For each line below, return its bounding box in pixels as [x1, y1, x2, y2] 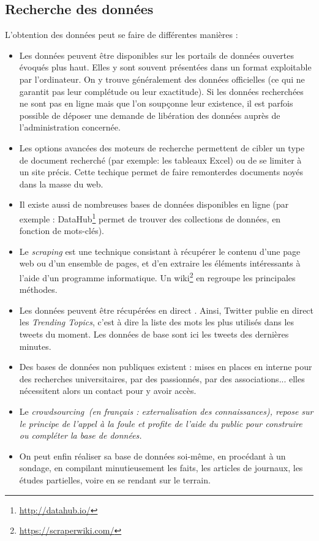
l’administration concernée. [19, 121, 121, 134]
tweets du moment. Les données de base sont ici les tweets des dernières [19, 327, 289, 340]
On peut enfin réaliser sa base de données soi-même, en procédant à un [19, 449, 286, 462]
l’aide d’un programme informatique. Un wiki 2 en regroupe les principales [19, 269, 296, 284]
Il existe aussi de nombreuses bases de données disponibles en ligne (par [19, 198, 289, 211]
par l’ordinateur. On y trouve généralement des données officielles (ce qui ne [19, 72, 305, 85]
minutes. [19, 339, 51, 352]
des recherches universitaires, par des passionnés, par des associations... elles [19, 372, 305, 385]
